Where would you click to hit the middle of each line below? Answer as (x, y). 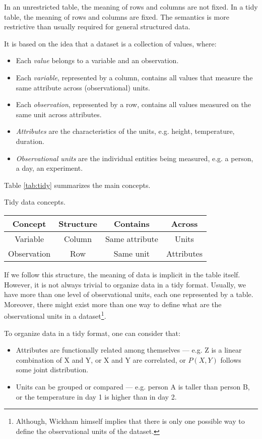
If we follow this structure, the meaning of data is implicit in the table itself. (122, 274)
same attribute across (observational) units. (83, 87)
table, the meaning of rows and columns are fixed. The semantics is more (117, 16)
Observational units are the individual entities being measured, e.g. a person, (135, 158)
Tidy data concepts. (35, 202)
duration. (30, 141)
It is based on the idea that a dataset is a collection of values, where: (110, 43)
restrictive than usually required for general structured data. (97, 27)
